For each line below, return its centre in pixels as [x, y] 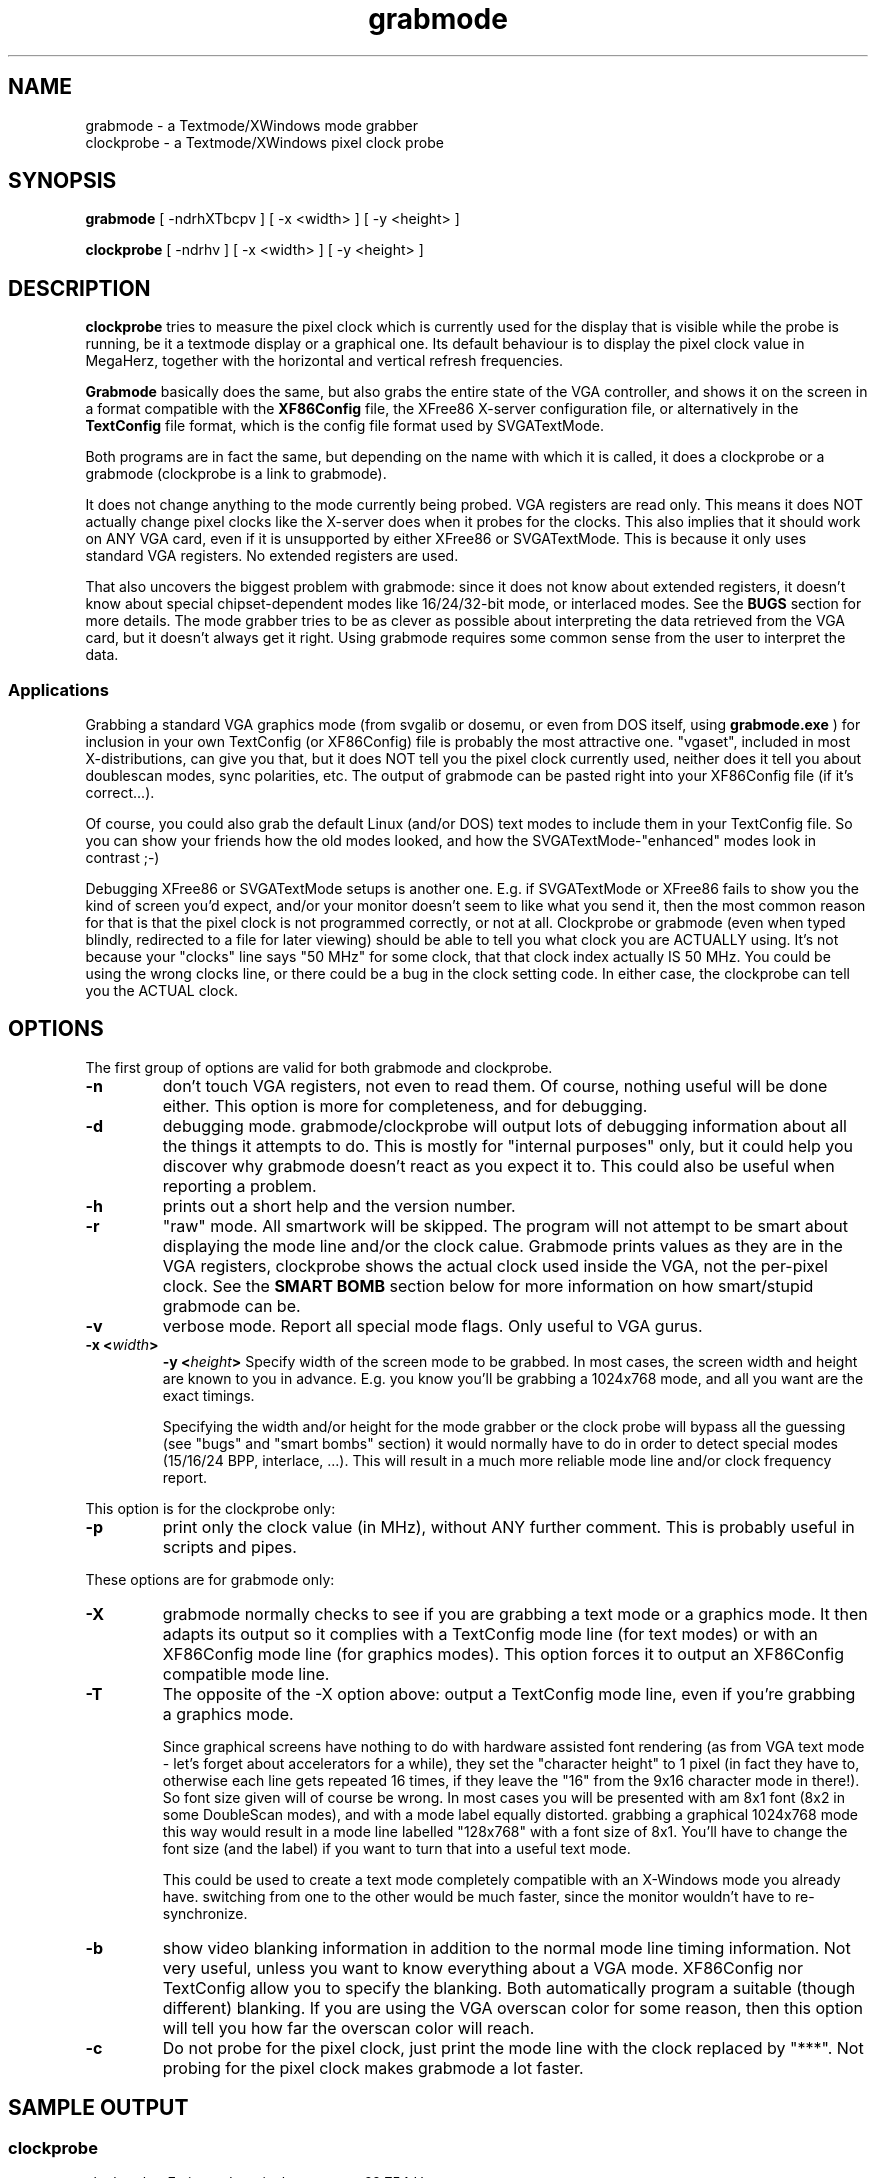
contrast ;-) [122, 858]
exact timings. [208, 1395]
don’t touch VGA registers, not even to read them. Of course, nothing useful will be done [495, 1085]
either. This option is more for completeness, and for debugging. [405, 1105]
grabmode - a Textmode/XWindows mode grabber [252, 125]
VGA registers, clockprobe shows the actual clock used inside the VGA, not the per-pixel [495, 1265]
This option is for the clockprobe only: [210, 1508]
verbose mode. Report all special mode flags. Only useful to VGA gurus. [432, 1325]
